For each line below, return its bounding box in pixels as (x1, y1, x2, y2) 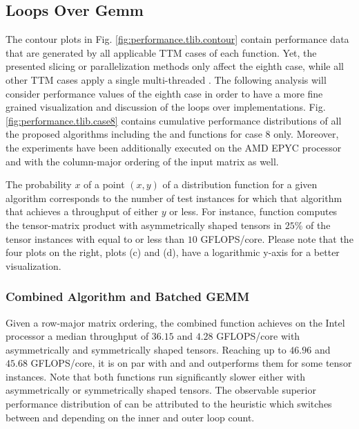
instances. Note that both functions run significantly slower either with (6, 369, 306, 383)
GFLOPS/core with (216, 329, 300, 343)
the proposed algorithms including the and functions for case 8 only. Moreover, (6, 127, 339, 141)
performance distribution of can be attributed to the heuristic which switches (6, 396, 332, 411)
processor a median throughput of (6, 329, 149, 343)
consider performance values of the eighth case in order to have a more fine (6, 86, 323, 100)
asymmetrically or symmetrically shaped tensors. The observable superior (6, 383, 316, 397)
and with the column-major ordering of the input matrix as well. (6, 154, 279, 168)
